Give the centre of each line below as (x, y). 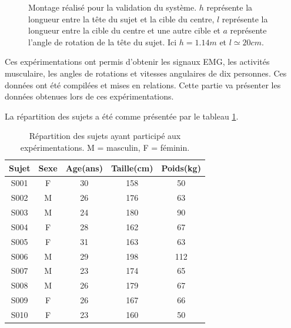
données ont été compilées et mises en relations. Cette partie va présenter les (143, 85)
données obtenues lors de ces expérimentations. (89, 96)
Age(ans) (84, 168)
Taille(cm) (132, 168)
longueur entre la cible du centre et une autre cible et (124, 30)
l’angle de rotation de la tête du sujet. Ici (103, 42)
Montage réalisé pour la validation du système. (113, 7)
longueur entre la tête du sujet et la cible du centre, (121, 19)
